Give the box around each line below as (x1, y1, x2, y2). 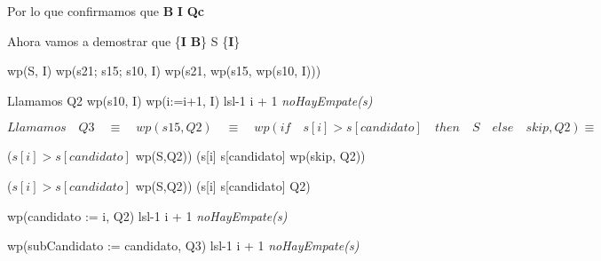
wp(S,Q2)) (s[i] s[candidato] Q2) (135, 176, 311, 194)
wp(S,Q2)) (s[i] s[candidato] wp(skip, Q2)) (135, 146, 366, 165)
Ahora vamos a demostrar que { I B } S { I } (7, 31, 241, 50)
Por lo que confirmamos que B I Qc (7, 2, 204, 20)
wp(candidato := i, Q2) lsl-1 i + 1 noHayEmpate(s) (7, 206, 288, 225)
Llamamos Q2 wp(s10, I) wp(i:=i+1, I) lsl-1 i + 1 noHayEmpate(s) (7, 91, 373, 109)
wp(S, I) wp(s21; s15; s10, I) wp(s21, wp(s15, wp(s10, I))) (7, 61, 321, 80)
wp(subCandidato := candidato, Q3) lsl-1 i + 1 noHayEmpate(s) (7, 236, 360, 255)
